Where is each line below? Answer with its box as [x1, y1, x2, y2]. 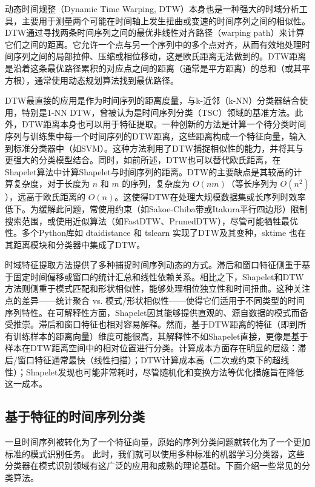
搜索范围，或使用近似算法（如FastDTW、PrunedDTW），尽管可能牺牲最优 [5, 214, 298, 227]
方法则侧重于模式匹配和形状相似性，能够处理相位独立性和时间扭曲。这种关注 [5, 282, 310, 295]
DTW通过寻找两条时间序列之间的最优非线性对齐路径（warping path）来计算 [5, 26, 305, 39]
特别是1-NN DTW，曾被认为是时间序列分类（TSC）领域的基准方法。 [21, 106, 295, 118]
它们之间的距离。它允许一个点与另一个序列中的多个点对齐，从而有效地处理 [5, 38, 302, 50]
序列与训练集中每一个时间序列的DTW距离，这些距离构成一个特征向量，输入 [5, 129, 307, 142]
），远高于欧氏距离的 [5, 190, 85, 203]
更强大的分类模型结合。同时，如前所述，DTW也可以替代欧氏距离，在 [5, 153, 281, 166]
